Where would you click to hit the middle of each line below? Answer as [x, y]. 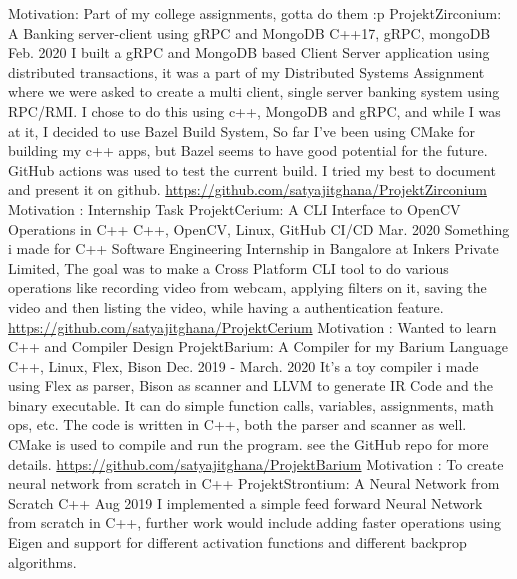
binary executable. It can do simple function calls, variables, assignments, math [251, 404]
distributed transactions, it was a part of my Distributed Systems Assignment [246, 71]
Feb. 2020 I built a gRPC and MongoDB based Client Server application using [249, 52]
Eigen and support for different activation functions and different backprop [237, 542]
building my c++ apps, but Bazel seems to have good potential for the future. [248, 150]
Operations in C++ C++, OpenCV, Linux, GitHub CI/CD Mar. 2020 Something [259, 228]
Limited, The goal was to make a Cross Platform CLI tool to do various [228, 267]
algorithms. [42, 561]
